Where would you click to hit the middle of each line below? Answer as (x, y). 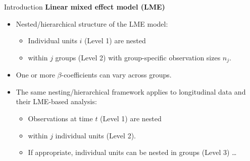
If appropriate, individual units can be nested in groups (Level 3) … (132, 152)
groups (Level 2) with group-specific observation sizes (138, 57)
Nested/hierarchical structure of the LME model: (92, 23)
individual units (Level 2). (95, 135)
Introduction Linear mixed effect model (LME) (85, 7)
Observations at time (60, 118)
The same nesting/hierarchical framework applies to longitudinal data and (131, 91)
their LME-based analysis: (56, 101)
